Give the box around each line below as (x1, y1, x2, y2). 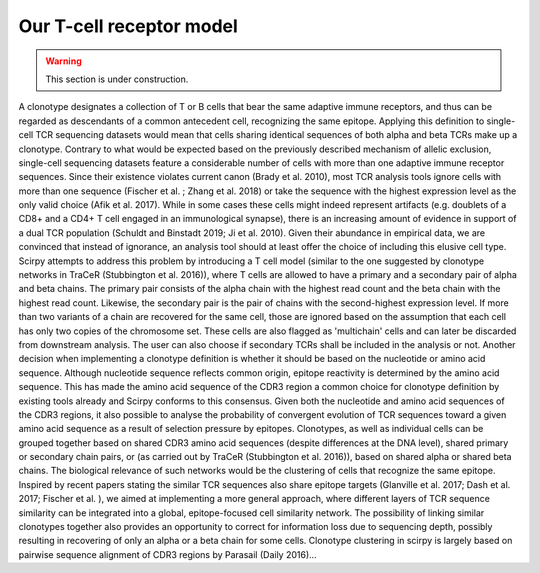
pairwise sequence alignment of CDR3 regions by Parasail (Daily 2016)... (18, 548, 317, 560)
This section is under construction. (45, 73, 189, 85)
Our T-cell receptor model (18, 15, 239, 37)
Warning (45, 55, 82, 67)
